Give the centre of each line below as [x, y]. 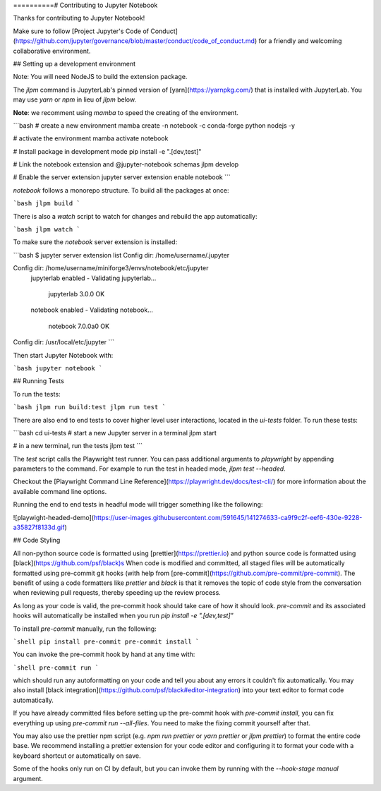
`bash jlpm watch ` [47, 230]
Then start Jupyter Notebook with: [63, 355]
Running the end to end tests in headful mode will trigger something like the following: [138, 505]
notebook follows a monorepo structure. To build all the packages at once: [121, 190]
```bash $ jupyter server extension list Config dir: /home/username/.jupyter [121, 255]
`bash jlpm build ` [47, 204]
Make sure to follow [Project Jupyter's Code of [81, 31]
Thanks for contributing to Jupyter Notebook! [79, 18]
